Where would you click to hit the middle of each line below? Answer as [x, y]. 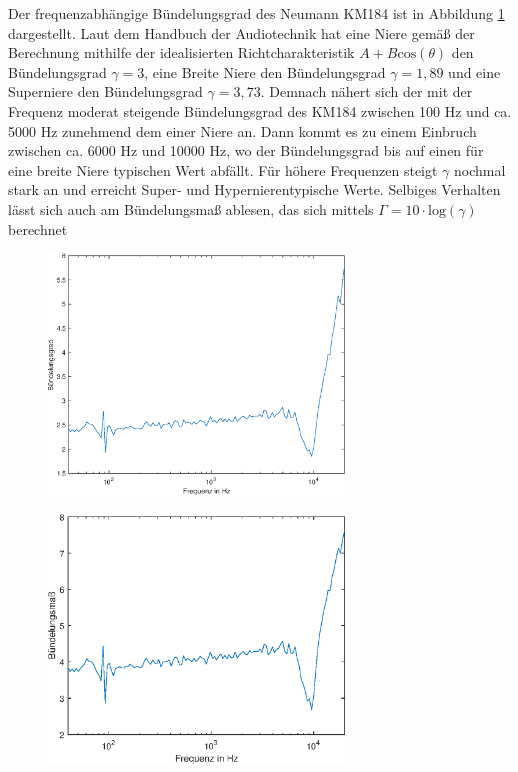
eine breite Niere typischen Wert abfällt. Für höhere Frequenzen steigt [223, 169]
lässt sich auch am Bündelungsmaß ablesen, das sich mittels [191, 208]
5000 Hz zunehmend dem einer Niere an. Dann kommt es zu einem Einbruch [242, 130]
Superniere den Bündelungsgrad [105, 91]
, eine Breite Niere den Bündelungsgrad [265, 71]
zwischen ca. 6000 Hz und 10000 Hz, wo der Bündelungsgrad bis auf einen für [246, 150]
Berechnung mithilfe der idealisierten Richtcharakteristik [181, 52]
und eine [474, 71]
